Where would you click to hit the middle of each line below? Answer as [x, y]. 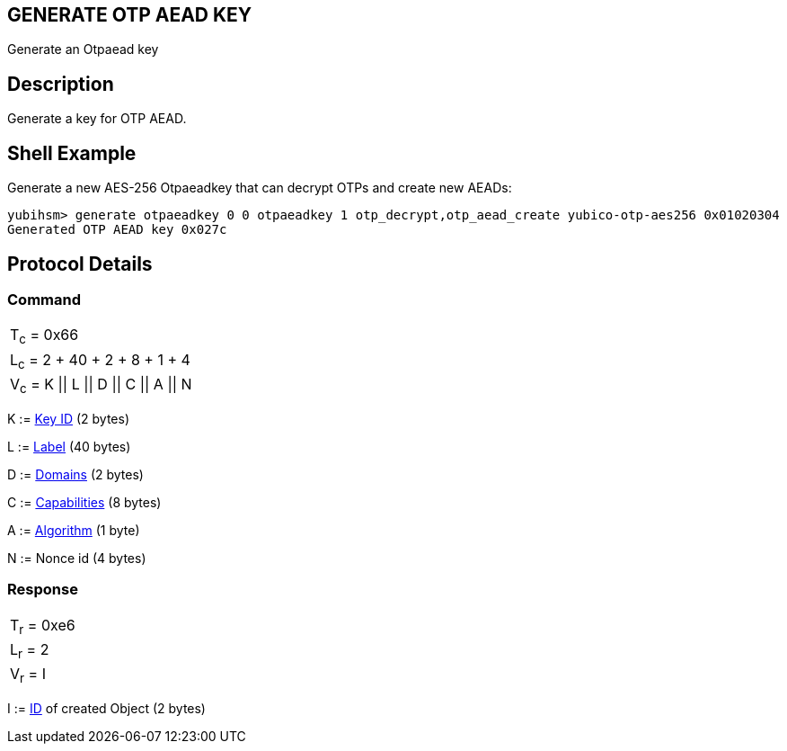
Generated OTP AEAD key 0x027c [117, 230]
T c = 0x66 [44, 336]
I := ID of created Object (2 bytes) [106, 709]
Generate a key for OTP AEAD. [97, 119]
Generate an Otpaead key [83, 49]
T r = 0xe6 [43, 626]
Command [44, 299]
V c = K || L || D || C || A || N [101, 385]
